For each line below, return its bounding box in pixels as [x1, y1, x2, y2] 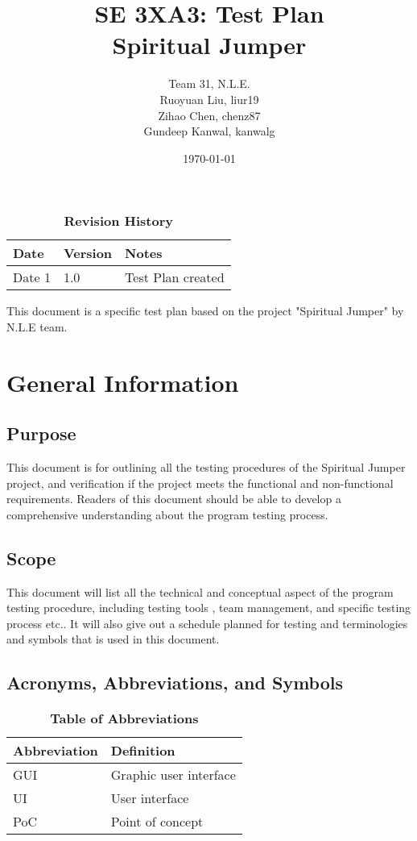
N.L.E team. [6, 318, 68, 335]
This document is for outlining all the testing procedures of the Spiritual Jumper [6, 459, 406, 476]
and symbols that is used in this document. [6, 631, 220, 647]
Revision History [64, 211, 173, 231]
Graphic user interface [110, 765, 236, 785]
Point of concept [110, 812, 204, 831]
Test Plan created [125, 268, 225, 287]
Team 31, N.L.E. [168, 75, 250, 92]
